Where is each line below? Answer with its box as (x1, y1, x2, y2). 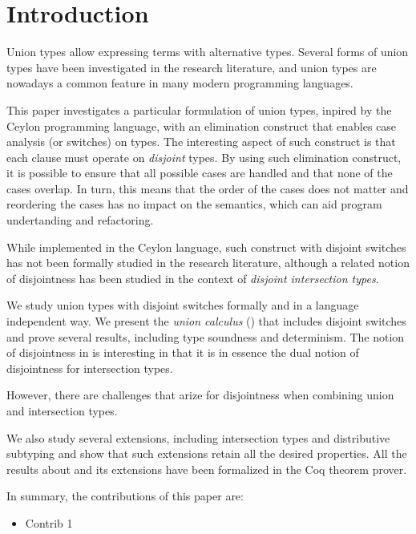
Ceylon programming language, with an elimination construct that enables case (6, 117, 397, 134)
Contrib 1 (25, 514, 73, 531)
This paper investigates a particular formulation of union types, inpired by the (6, 101, 392, 118)
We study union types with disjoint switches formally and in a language (6, 297, 359, 314)
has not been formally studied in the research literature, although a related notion (6, 254, 410, 271)
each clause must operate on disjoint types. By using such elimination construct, (6, 148, 402, 165)
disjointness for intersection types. (6, 359, 173, 376)
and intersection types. (6, 403, 118, 419)
